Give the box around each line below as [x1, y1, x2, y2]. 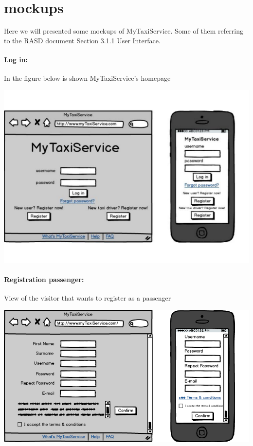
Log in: [4, 54, 28, 64]
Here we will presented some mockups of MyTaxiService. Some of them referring [4, 26, 243, 36]
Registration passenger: [4, 274, 84, 285]
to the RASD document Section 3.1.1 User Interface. [4, 35, 161, 45]
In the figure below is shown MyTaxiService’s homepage [4, 73, 171, 83]
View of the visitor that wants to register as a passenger [4, 293, 171, 303]
